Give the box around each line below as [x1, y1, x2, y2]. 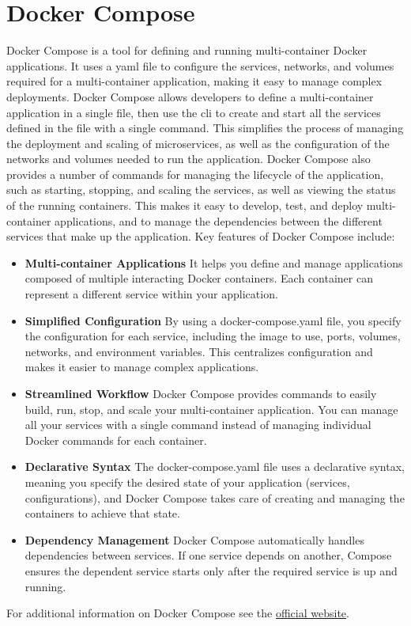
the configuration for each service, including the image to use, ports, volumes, [25, 328, 401, 344]
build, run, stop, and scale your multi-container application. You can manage [25, 400, 398, 417]
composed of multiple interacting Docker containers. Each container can [25, 270, 373, 286]
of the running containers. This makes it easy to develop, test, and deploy [6, 197, 364, 214]
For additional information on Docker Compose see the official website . [6, 605, 349, 621]
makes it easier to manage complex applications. [25, 359, 259, 375]
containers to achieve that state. [25, 505, 180, 522]
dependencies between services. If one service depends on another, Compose [25, 547, 392, 563]
